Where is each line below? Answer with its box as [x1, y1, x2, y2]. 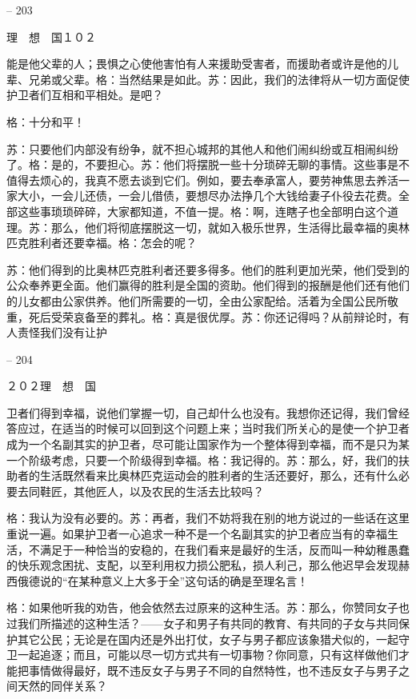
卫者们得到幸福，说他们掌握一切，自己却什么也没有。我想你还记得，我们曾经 [6, 404, 410, 421]
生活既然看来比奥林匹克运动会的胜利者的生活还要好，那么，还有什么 [39, 467, 398, 484]
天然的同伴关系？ [17, 677, 107, 694]
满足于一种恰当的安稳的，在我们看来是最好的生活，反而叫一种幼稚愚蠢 [39, 541, 410, 557]
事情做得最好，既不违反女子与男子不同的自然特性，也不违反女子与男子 [28, 661, 398, 678]
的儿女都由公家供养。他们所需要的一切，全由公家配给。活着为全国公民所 [6, 292, 387, 309]
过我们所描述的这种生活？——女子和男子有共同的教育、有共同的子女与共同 [6, 615, 398, 631]
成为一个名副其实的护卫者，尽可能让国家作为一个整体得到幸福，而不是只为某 [6, 436, 410, 453]
